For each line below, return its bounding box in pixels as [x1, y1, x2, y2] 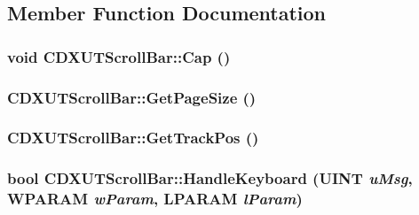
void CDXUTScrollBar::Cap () [7, 45, 231, 67]
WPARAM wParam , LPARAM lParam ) [7, 188, 303, 210]
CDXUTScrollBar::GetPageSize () [7, 86, 257, 108]
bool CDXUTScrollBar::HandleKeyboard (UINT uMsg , [7, 167, 413, 189]
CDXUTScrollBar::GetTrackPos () [7, 127, 259, 149]
